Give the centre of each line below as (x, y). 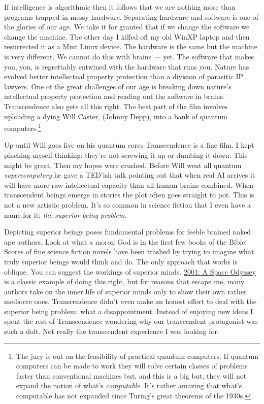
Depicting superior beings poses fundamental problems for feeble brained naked (128, 232)
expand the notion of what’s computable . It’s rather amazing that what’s (129, 385)
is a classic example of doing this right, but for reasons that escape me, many (124, 281)
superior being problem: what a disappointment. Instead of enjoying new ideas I (129, 311)
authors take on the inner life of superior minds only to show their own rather (125, 291)
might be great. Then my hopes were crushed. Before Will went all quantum (123, 165)
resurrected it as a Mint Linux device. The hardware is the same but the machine (131, 46)
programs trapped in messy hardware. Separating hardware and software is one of (131, 16)
